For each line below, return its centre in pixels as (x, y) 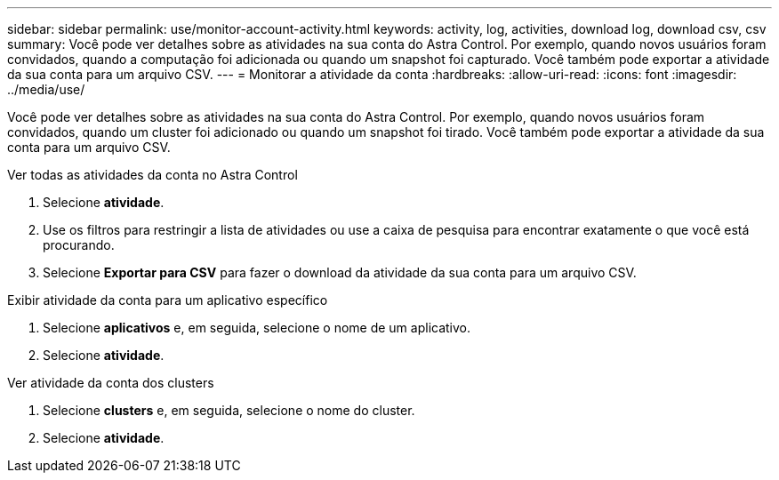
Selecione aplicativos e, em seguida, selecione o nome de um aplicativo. (257, 328)
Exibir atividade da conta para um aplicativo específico (168, 300)
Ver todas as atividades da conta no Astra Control (153, 175)
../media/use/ (46, 89)
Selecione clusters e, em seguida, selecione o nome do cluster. (229, 410)
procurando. (79, 245)
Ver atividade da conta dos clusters (111, 383)
